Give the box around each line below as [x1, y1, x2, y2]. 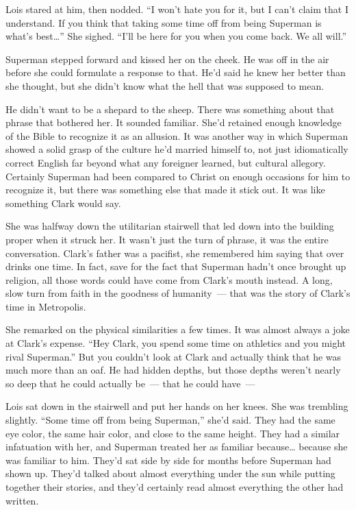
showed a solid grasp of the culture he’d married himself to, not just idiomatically [5, 142, 348, 156]
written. [5, 493, 39, 507]
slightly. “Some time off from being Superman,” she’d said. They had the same [5, 413, 335, 427]
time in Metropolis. [5, 299, 86, 313]
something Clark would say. [5, 195, 121, 210]
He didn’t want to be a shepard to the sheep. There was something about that [5, 101, 335, 116]
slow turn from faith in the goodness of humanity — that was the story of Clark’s [5, 286, 351, 300]
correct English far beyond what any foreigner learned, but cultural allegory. [5, 155, 326, 169]
